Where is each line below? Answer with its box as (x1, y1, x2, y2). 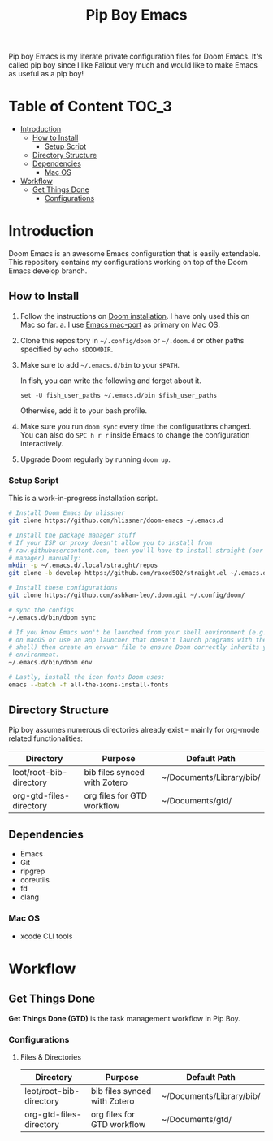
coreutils (19, 875, 50, 885)
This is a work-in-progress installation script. (8, 494, 158, 503)
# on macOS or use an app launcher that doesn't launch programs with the (8, 636, 267, 644)
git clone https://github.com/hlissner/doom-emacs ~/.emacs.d (8, 516, 223, 525)
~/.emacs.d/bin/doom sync (8, 613, 96, 621)
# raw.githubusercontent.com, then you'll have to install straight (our (8, 547, 264, 555)
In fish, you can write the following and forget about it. (19, 376, 201, 385)
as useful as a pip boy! (8, 69, 84, 79)
